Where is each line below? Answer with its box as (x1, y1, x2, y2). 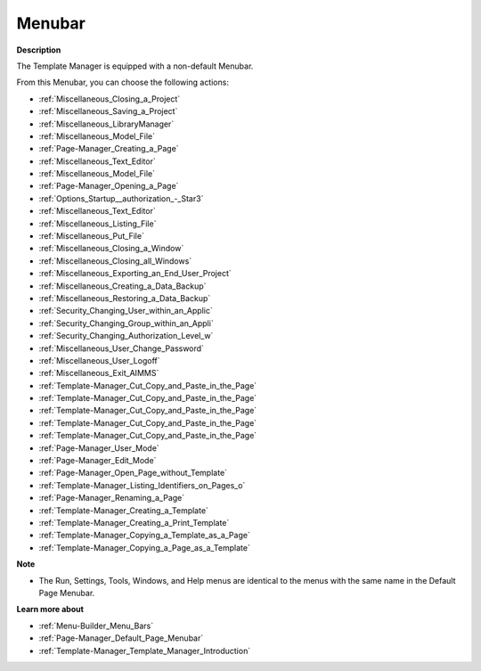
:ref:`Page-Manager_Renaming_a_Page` (38, 493, 185, 503)
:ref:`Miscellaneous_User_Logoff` (38, 355, 160, 365)
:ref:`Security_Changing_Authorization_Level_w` (38, 331, 214, 341)
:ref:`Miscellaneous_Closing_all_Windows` (38, 255, 192, 266)
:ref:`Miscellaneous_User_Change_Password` (38, 343, 205, 354)
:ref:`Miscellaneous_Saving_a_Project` (38, 106, 178, 117)
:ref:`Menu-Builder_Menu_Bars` (38, 620, 154, 631)
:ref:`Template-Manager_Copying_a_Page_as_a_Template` (38, 542, 251, 552)
